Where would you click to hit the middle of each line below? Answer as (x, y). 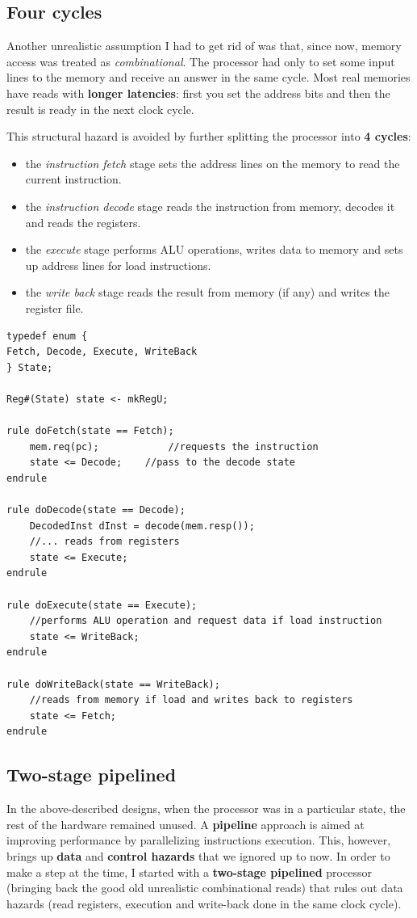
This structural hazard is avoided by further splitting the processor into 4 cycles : (209, 136)
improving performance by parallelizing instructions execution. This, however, (199, 840)
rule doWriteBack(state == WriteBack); (113, 684)
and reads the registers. (83, 222)
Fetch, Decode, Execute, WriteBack (102, 352)
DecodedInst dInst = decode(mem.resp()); (142, 526)
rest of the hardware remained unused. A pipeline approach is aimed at (186, 824)
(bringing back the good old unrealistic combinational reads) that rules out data (205, 888)
